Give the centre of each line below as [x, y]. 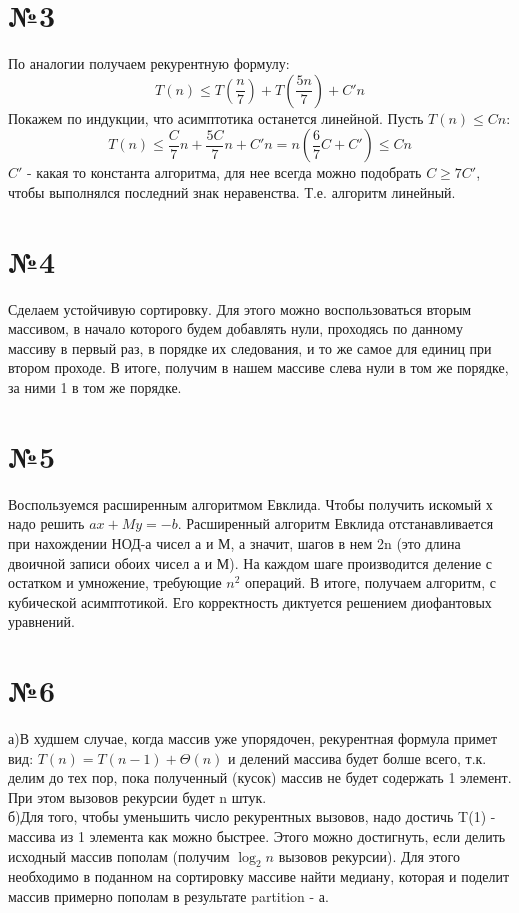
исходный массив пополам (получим [119, 855]
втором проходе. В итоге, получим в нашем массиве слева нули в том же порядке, [258, 367]
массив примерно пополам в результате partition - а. [168, 895]
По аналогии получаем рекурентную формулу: [149, 63]
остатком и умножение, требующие [115, 582]
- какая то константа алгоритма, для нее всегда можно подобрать [224, 172]
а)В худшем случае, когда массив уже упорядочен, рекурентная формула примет [253, 738]
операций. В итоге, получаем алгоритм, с [370, 582]
